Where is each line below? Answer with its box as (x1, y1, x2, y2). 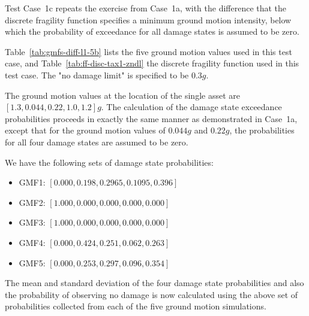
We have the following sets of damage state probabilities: (5, 156, 214, 168)
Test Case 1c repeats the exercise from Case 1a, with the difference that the (5, 2, 287, 14)
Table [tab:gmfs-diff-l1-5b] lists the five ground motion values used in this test (5, 45, 292, 57)
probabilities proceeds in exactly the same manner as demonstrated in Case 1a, (5, 112, 298, 124)
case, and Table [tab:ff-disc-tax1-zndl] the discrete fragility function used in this (5, 57, 299, 69)
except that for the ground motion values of (5, 124, 166, 136)
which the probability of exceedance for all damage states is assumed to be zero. (5, 25, 299, 38)
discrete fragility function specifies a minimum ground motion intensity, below (5, 13, 292, 26)
